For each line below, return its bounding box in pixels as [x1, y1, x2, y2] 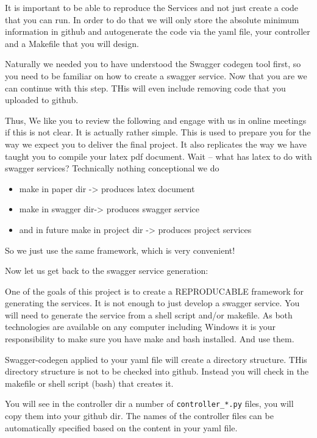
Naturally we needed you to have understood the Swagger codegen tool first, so [5, 57, 301, 70]
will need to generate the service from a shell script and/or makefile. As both [5, 308, 293, 321]
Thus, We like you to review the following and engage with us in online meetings [5, 113, 307, 126]
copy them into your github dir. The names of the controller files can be [5, 409, 274, 422]
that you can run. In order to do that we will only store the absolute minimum [5, 13, 299, 26]
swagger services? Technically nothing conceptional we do [5, 162, 219, 174]
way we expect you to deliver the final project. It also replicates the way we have [5, 137, 307, 150]
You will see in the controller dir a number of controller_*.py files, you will [5, 397, 294, 410]
